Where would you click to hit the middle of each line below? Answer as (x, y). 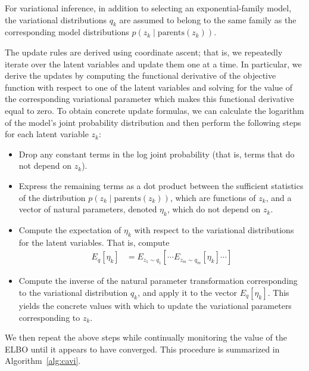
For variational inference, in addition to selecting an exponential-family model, (148, 8)
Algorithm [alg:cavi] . (43, 361)
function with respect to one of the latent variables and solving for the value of (149, 87)
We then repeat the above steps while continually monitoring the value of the (146, 337)
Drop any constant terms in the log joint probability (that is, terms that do (157, 154)
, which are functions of (213, 197)
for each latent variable (47, 134)
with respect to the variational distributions (214, 229)
